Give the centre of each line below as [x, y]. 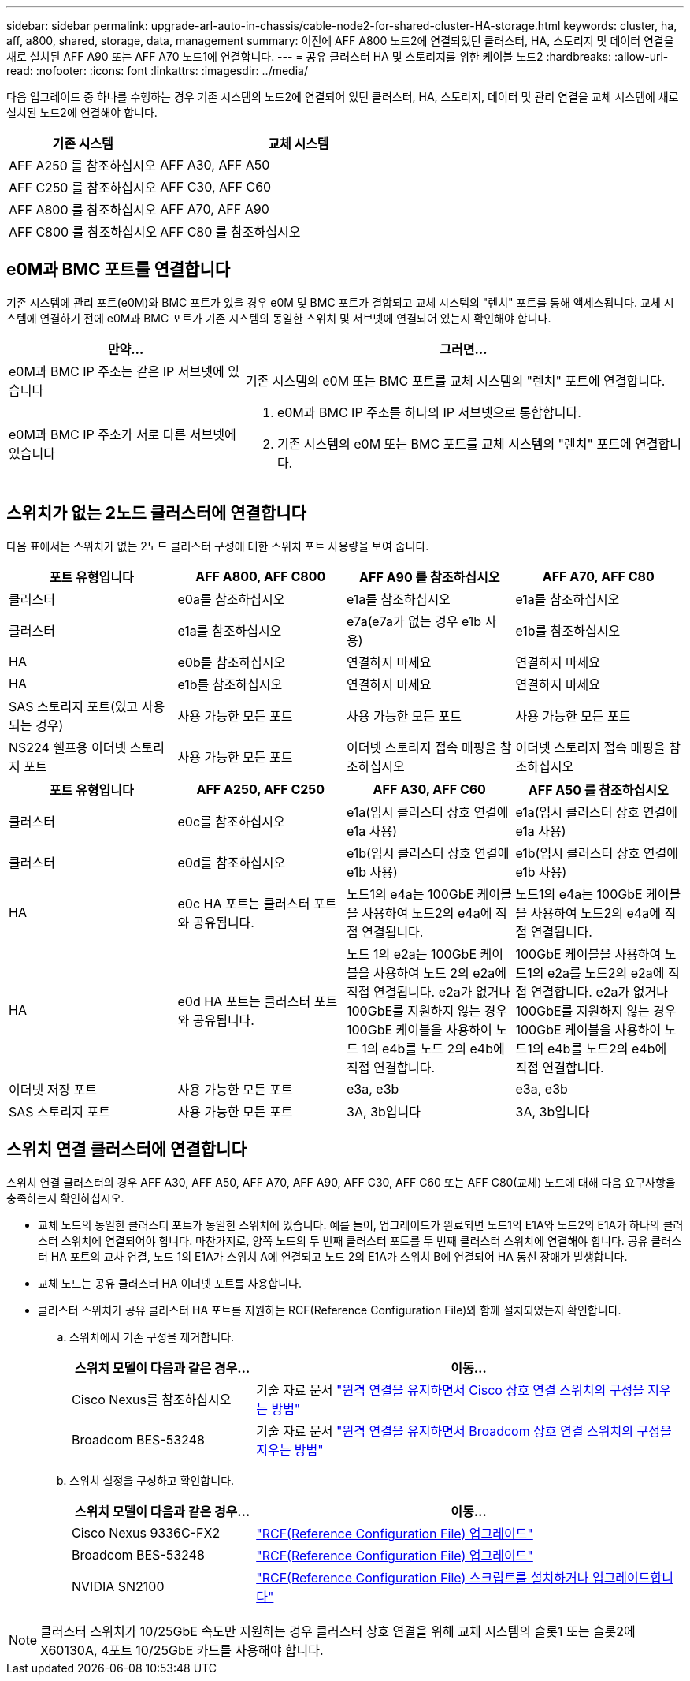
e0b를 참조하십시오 [232, 662]
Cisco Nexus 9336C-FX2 [146, 1532]
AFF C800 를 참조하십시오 [83, 232]
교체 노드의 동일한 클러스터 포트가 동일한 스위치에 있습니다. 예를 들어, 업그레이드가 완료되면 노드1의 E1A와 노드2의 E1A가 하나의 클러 [361, 1224]
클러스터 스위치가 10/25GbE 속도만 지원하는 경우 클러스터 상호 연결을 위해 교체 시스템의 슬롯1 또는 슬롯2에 [338, 1631]
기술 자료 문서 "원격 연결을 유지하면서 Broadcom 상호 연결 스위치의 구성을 [464, 1431]
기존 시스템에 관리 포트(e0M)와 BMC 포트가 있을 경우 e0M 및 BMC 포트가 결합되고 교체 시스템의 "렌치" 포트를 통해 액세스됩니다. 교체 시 [340, 302]
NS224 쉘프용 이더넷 [68, 747]
